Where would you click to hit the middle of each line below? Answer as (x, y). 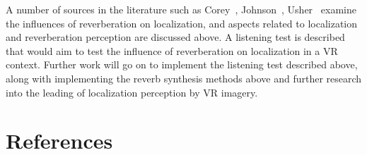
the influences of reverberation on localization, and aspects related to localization (182, 23)
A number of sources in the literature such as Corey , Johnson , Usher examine (181, 9)
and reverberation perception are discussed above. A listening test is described (175, 37)
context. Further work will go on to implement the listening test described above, (182, 64)
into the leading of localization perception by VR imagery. (132, 92)
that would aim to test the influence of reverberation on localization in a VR (172, 50)
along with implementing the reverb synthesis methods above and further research (184, 78)
